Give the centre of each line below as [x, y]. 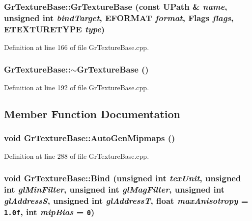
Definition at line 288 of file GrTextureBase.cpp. [77, 156]
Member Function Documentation [92, 113]
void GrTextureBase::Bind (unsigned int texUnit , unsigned [123, 178]
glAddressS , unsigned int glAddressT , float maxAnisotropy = [126, 200]
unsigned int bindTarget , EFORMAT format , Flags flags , [119, 17]
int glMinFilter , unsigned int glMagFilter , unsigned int [114, 189]
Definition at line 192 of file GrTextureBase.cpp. [77, 87]
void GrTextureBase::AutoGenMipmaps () [90, 138]
